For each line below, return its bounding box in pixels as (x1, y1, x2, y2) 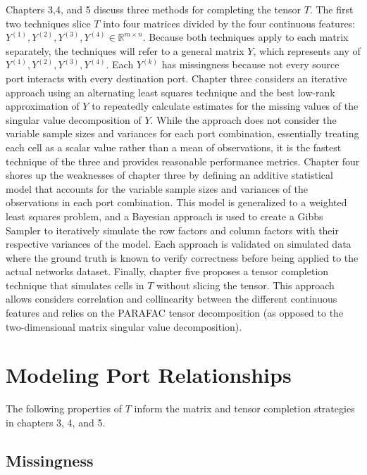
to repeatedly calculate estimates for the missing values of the (92, 99, 359, 113)
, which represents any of (253, 43, 361, 58)
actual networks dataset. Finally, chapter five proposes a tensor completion (6, 264, 329, 279)
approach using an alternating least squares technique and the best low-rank (6, 84, 335, 99)
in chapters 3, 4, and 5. (6, 414, 106, 429)
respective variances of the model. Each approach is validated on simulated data (6, 236, 352, 251)
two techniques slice (6, 15, 91, 30)
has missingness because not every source (161, 57, 340, 72)
